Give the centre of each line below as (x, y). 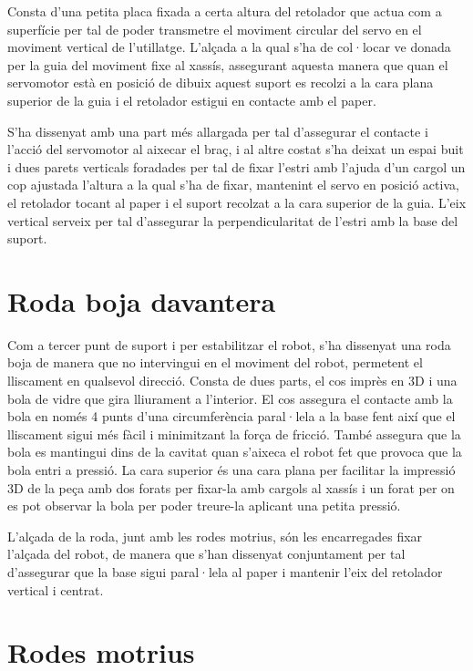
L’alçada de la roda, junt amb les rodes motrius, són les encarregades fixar (215, 536)
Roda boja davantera (142, 300)
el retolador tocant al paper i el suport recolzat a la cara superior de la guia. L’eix (237, 202)
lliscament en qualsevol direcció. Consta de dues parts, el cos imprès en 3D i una (232, 381)
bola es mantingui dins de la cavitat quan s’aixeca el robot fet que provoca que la (235, 452)
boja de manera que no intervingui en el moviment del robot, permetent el (215, 362)
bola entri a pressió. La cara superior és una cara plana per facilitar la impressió (231, 470)
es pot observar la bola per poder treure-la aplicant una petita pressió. (204, 506)
